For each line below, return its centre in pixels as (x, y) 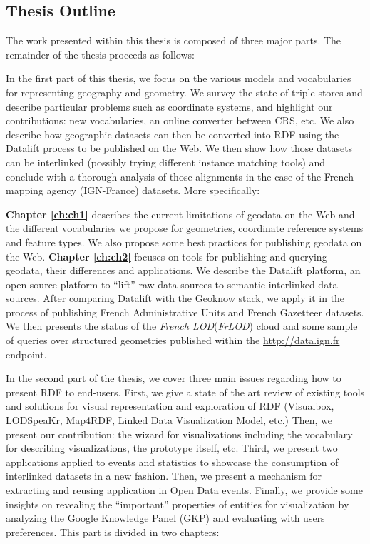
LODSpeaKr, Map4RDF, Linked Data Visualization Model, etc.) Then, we (169, 420)
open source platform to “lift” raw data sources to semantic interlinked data (172, 284)
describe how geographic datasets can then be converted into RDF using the (173, 134)
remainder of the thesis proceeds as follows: (100, 54)
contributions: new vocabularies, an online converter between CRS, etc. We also (180, 120)
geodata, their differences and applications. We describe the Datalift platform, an (183, 270)
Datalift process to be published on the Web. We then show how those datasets (179, 148)
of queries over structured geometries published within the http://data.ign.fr (173, 340)
